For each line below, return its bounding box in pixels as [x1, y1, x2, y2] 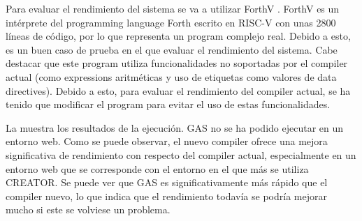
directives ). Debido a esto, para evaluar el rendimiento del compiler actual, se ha [6, 83, 351, 98]
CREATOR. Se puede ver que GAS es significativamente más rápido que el [6, 175, 328, 190]
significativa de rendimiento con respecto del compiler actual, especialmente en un [6, 147, 356, 162]
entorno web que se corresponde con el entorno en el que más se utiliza [6, 161, 309, 176]
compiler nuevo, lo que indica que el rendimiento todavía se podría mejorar [6, 188, 327, 203]
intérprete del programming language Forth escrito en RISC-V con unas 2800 [6, 15, 336, 29]
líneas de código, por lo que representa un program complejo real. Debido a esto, [6, 29, 351, 43]
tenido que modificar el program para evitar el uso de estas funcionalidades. [6, 97, 331, 112]
